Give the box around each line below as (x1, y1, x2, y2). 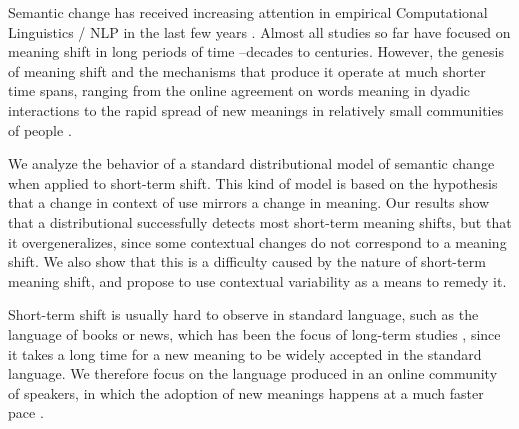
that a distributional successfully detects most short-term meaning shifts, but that (8, 211, 512, 232)
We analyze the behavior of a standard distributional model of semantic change (8, 153, 495, 174)
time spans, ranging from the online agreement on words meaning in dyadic (8, 80, 470, 101)
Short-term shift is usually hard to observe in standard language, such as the (8, 304, 479, 325)
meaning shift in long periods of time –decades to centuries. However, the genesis (8, 41, 504, 62)
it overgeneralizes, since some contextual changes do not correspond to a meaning (8, 231, 507, 252)
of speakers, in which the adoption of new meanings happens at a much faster (8, 382, 484, 403)
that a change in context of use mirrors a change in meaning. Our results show (8, 192, 490, 213)
